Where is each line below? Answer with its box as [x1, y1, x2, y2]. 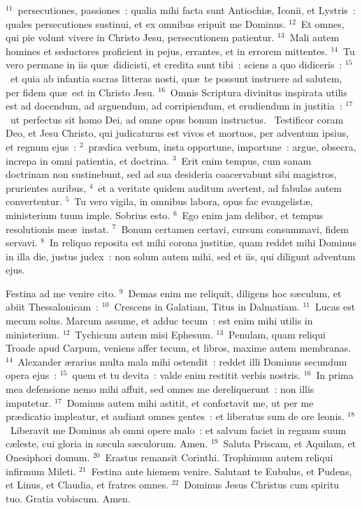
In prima [316, 368, 354, 382]
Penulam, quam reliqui [229, 327, 326, 341]
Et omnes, [301, 16, 345, 31]
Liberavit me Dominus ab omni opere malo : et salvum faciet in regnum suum [10, 422, 347, 437]
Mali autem [289, 30, 340, 45]
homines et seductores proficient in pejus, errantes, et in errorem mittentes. [6, 43, 328, 58]
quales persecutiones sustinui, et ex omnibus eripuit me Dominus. [6, 16, 286, 31]
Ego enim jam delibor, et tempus [182, 207, 324, 222]
